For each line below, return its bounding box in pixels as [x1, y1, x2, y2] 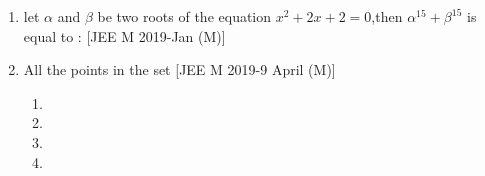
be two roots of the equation [97, 6, 272, 26]
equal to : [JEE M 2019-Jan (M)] [23, 25, 226, 46]
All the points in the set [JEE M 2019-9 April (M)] [23, 59, 336, 80]
